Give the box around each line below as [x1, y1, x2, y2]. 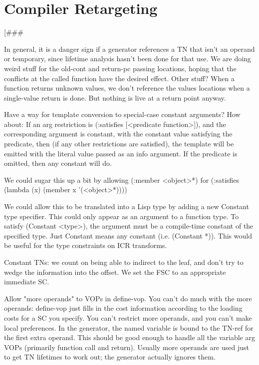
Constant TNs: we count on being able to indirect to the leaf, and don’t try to [4, 257, 244, 267]
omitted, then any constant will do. [4, 158, 112, 168]
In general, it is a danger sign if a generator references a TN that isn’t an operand [4, 43, 255, 54]
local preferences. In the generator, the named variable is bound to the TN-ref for [4, 322, 254, 333]
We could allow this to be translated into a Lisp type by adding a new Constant [4, 201, 249, 212]
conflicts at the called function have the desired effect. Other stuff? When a [4, 73, 235, 83]
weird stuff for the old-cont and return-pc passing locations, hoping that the [4, 63, 237, 73]
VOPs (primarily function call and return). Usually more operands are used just [4, 342, 249, 352]
